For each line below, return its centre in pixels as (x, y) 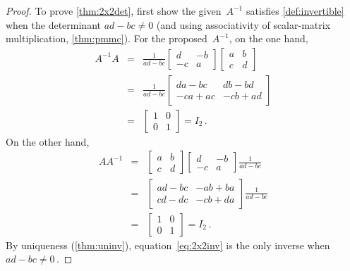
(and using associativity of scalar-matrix (243, 24)
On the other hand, (48, 141)
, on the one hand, (268, 38)
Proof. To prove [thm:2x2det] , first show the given (114, 11)
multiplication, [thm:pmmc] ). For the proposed (107, 38)
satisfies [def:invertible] (295, 11)
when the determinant (53, 24)
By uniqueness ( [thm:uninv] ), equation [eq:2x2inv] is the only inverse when (168, 245)
